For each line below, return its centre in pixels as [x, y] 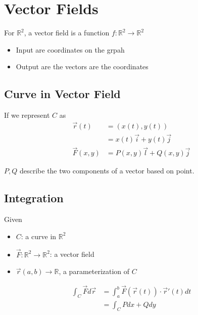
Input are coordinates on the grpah [70, 49]
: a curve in [39, 236]
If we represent [27, 115]
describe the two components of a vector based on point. [107, 171]
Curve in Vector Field [62, 94]
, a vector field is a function [67, 33]
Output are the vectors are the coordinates [82, 66]
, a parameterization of [94, 271]
